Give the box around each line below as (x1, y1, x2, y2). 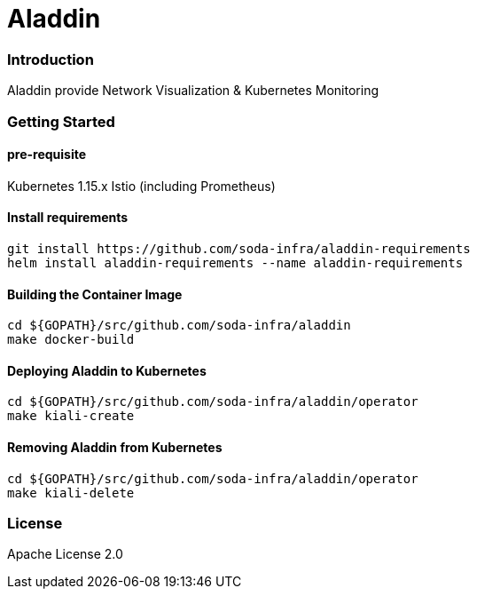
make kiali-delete (7, 485, 135, 500)
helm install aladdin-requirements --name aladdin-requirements (7, 255, 464, 270)
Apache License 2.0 (7, 546, 123, 562)
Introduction (7, 50, 94, 68)
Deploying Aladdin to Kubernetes (7, 362, 207, 378)
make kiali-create (7, 409, 135, 424)
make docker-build (7, 332, 135, 347)
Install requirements (7, 210, 129, 226)
